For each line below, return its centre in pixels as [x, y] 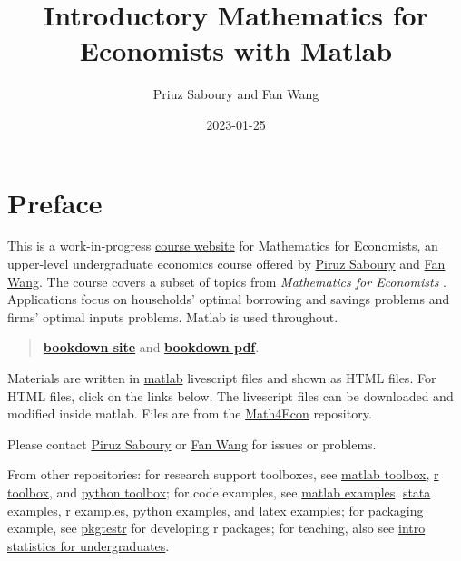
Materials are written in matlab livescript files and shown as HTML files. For [222, 378]
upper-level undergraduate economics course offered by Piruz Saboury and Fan [226, 264]
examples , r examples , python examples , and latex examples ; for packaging [216, 510]
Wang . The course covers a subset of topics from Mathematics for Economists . [227, 281]
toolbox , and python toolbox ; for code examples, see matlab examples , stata [219, 492]
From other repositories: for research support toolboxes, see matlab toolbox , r [223, 474]
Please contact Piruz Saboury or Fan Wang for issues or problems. [192, 443]
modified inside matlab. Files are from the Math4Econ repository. [190, 413]
